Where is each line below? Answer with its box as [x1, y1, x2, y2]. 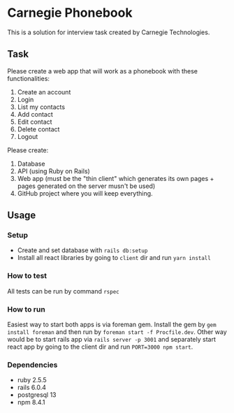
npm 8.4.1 [17, 398, 45, 407]
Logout [17, 132, 38, 140]
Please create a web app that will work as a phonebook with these [7, 66, 198, 75]
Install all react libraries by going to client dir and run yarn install [17, 254, 211, 262]
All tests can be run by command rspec [7, 287, 120, 295]
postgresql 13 [17, 391, 57, 399]
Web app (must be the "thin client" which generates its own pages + [17, 174, 214, 182]
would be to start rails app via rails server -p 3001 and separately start [7, 335, 217, 344]
